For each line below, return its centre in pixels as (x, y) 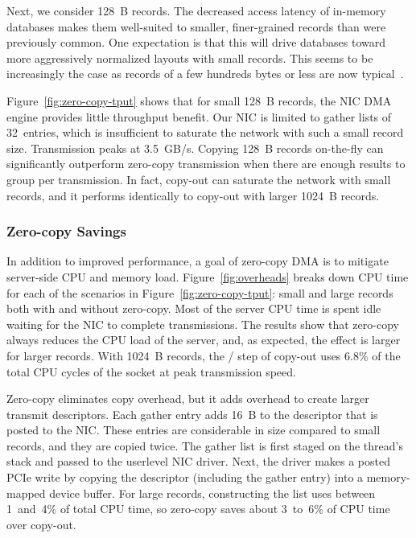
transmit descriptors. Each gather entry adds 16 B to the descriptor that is (192, 414)
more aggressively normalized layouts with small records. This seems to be (190, 57)
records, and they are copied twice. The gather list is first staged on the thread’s (205, 445)
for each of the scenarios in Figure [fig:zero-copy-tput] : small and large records (200, 292)
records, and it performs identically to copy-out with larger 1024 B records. (193, 195)
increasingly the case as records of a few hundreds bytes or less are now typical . (205, 74)
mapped (26, 493)
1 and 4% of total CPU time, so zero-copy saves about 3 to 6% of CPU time (198, 509)
